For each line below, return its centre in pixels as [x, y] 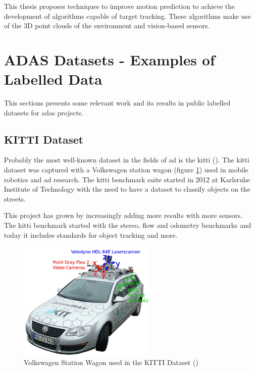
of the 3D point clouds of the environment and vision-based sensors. [107, 26]
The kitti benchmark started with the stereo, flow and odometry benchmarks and [128, 225]
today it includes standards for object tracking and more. [91, 235]
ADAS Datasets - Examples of [110, 59]
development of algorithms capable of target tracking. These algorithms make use [127, 16]
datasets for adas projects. [44, 112]
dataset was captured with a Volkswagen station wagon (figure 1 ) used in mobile [126, 170]
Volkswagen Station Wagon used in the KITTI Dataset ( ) [111, 362]
